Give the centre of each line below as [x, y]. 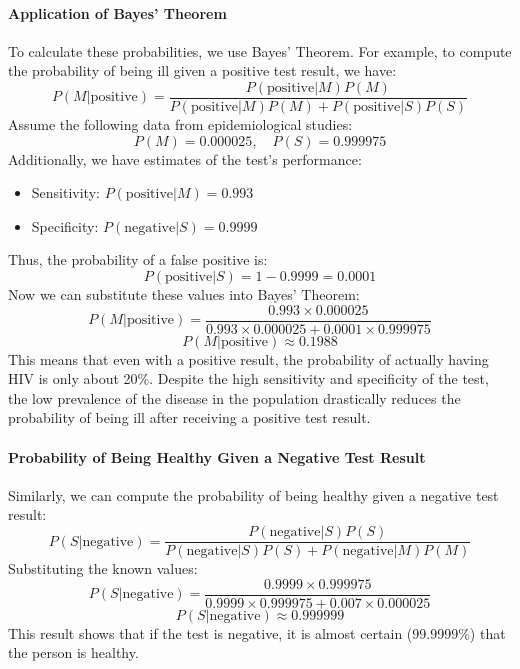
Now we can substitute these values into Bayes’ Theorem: [184, 294]
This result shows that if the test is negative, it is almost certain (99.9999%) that [257, 632]
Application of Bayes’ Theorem [117, 12]
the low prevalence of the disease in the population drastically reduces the [234, 397]
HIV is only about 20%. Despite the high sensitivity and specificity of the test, [248, 378]
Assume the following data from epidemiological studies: [180, 124]
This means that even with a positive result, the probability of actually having [248, 358]
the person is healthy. [73, 652]
